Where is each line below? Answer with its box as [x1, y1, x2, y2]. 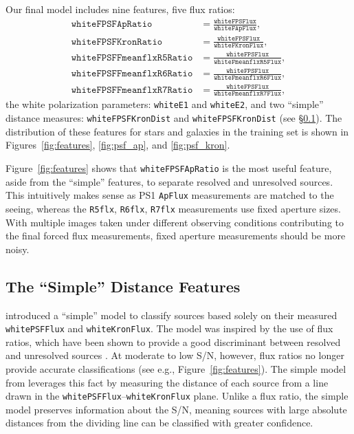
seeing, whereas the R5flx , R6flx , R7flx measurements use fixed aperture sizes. [5, 201, 341, 215]
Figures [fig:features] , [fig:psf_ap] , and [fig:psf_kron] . [5, 138, 230, 152]
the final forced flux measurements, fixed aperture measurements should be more [5, 228, 346, 243]
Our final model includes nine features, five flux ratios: [5, 2, 235, 16]
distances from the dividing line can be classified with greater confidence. [5, 415, 313, 430]
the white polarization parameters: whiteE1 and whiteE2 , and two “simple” [5, 97, 324, 111]
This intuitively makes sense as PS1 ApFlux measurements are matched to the [5, 188, 334, 202]
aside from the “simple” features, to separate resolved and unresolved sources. [5, 174, 333, 188]
